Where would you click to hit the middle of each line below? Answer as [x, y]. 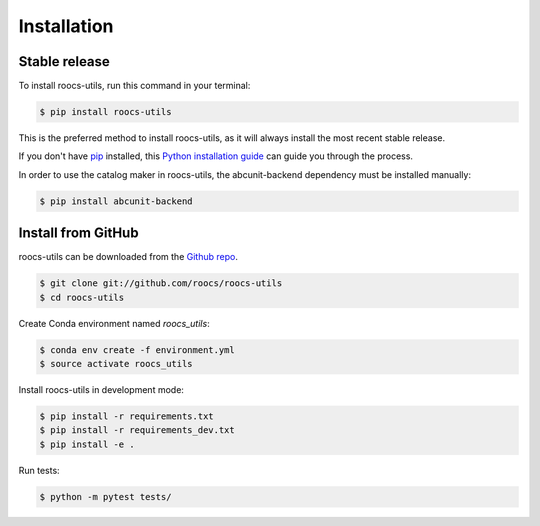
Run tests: [39, 470]
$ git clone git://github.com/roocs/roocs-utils [161, 283]
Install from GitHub [78, 233]
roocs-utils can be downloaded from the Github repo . [128, 257]
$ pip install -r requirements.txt [126, 416]
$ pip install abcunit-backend [116, 201]
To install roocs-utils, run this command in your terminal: [134, 86]
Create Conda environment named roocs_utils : [114, 323]
